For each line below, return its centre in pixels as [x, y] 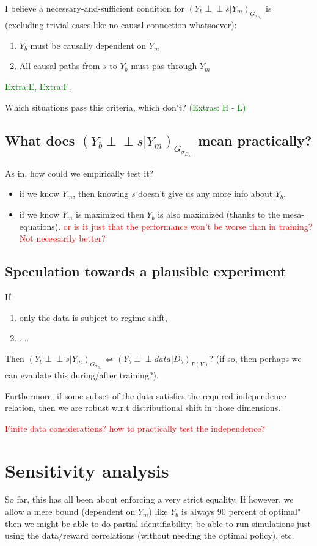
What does [40, 140]
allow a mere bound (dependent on [70, 511]
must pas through [164, 66]
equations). [40, 226]
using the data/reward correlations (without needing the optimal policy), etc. [150, 535]
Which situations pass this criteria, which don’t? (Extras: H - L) [126, 107]
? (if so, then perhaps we [255, 358]
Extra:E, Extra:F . [38, 86]
